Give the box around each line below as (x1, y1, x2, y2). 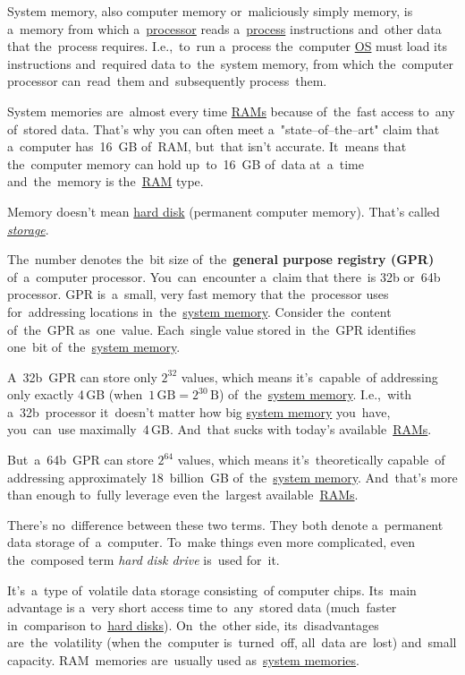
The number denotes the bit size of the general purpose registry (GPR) (7, 250, 435, 269)
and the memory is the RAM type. (7, 172, 204, 191)
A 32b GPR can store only (7, 367, 157, 386)
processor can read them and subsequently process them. (7, 72, 327, 90)
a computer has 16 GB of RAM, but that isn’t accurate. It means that (7, 137, 407, 156)
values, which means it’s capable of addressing (181, 367, 438, 386)
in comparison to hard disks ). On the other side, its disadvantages (7, 615, 379, 634)
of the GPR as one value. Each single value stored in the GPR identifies (7, 320, 416, 338)
